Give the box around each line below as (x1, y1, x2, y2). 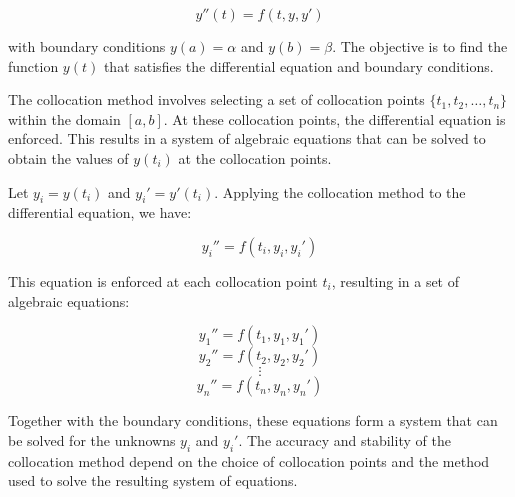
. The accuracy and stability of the (238, 429, 451, 450)
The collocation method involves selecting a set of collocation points (8, 89, 425, 110)
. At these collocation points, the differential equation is (163, 108, 506, 129)
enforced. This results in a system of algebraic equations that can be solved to (8, 128, 486, 149)
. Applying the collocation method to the (214, 181, 466, 202)
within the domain (8, 108, 121, 129)
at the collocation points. (178, 147, 332, 168)
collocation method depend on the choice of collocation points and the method (8, 450, 490, 471)
